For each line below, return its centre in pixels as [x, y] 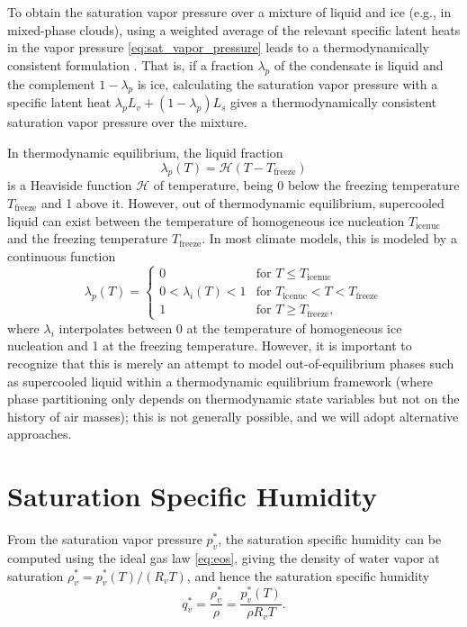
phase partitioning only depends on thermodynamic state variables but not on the [233, 399]
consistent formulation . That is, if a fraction [130, 64]
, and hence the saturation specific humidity [308, 575]
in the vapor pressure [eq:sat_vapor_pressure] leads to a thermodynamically [218, 47]
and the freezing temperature [88, 238]
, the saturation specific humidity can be [330, 539]
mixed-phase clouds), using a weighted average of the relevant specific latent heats [234, 29]
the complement [51, 83]
